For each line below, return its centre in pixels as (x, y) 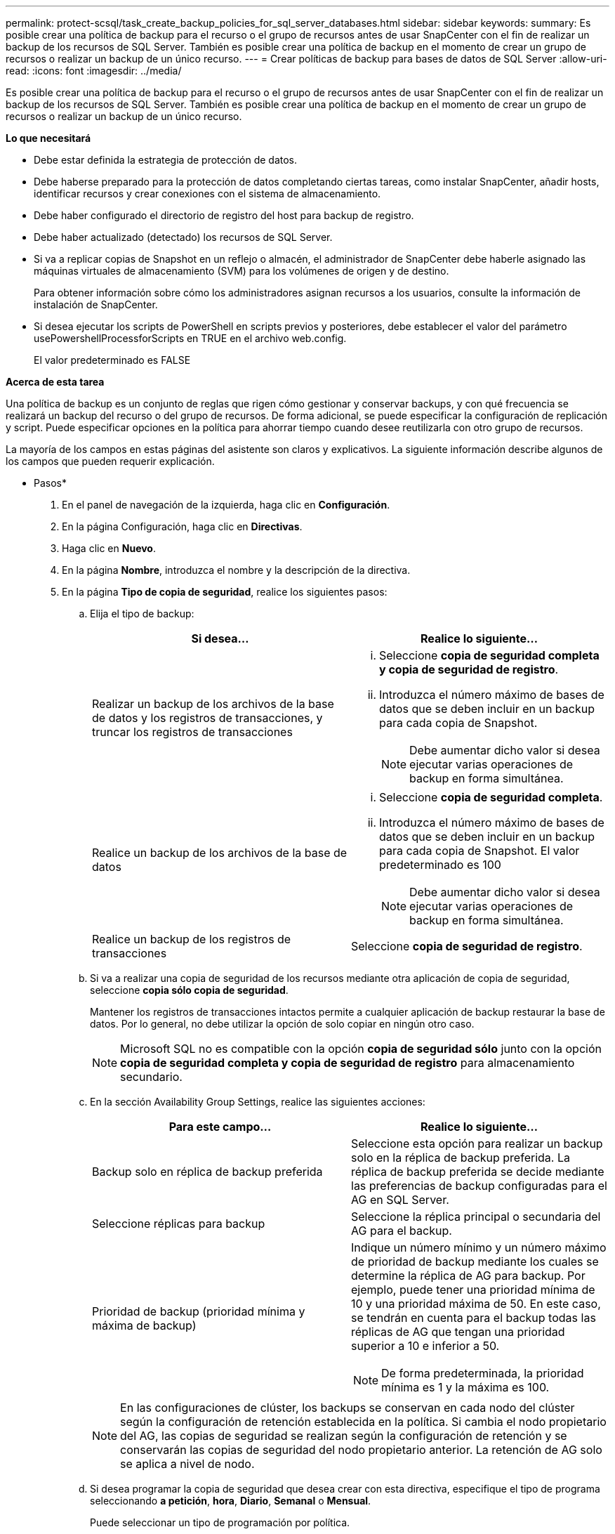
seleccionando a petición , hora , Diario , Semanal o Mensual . (231, 1501)
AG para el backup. (402, 1231)
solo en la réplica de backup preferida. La (461, 1158)
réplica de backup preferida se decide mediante (478, 1172)
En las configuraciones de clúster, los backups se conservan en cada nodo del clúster (348, 1408)
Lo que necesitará (48, 138)
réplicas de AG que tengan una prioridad (458, 1332)
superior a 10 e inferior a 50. (425, 1346)
